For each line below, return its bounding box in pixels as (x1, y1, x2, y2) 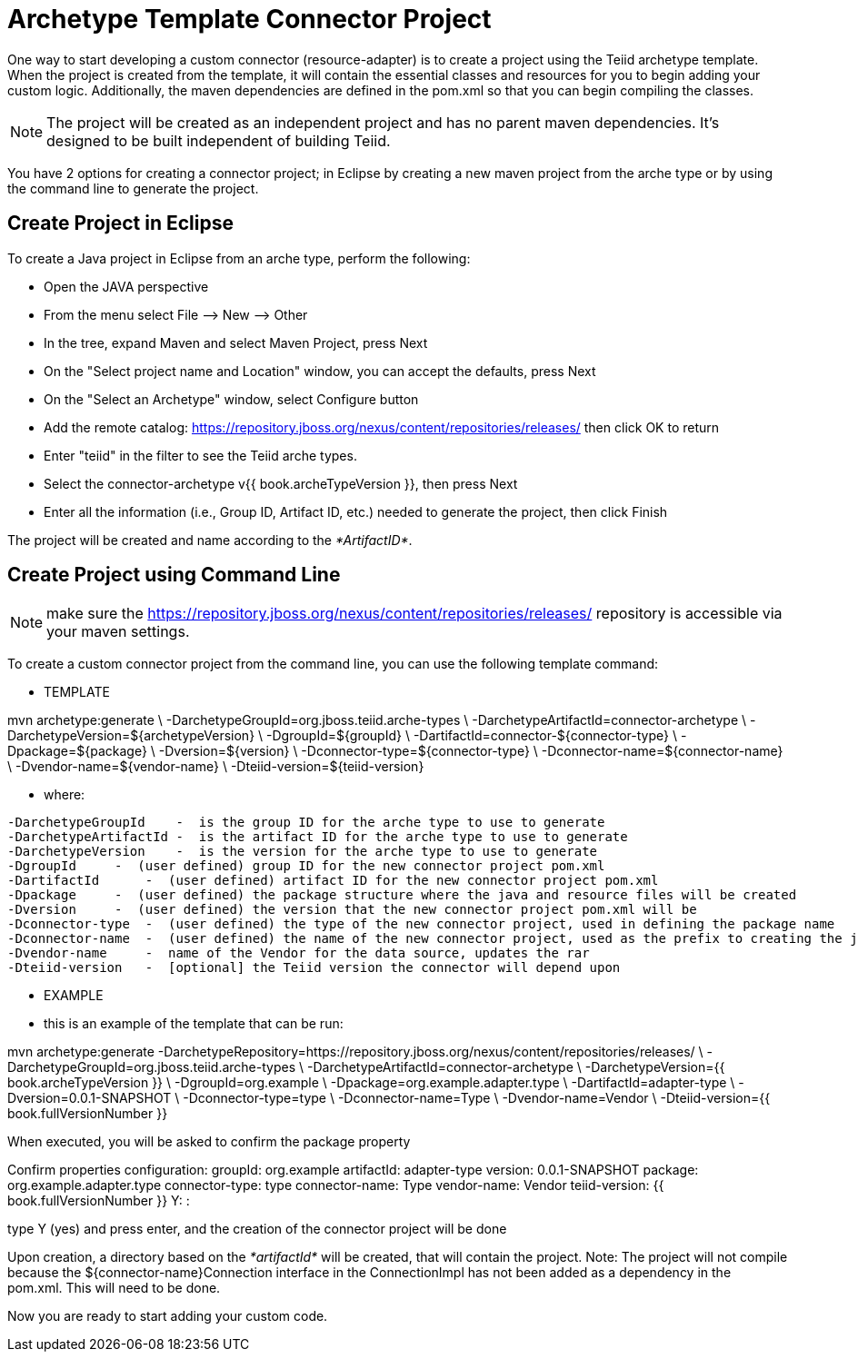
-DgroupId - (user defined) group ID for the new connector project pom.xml (7, 858, 605, 874)
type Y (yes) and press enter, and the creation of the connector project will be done (7, 1221, 507, 1237)
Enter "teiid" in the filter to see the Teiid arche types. (44, 447, 357, 463)
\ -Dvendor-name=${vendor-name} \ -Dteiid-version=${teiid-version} (7, 759, 424, 775)
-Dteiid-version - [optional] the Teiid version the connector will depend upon (7, 960, 621, 976)
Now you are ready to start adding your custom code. (7, 1308, 328, 1324)
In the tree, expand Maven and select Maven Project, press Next (44, 334, 428, 351)
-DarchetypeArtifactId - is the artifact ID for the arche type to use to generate (7, 829, 628, 845)
